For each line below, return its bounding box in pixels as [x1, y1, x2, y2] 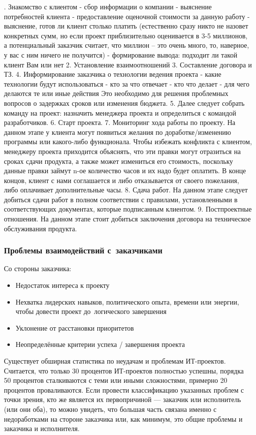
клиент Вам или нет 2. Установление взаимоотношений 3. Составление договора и [4, 59, 252, 69]
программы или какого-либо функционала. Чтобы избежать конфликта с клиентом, [4, 136, 252, 147]
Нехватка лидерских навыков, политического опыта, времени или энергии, [15, 296, 239, 307]
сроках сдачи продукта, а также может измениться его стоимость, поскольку [4, 155, 233, 166]
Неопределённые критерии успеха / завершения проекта [15, 339, 185, 349]
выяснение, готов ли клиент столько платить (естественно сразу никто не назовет [4, 21, 249, 31]
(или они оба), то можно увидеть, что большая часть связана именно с [4, 404, 217, 414]
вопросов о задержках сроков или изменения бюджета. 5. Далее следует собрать [4, 97, 245, 108]
